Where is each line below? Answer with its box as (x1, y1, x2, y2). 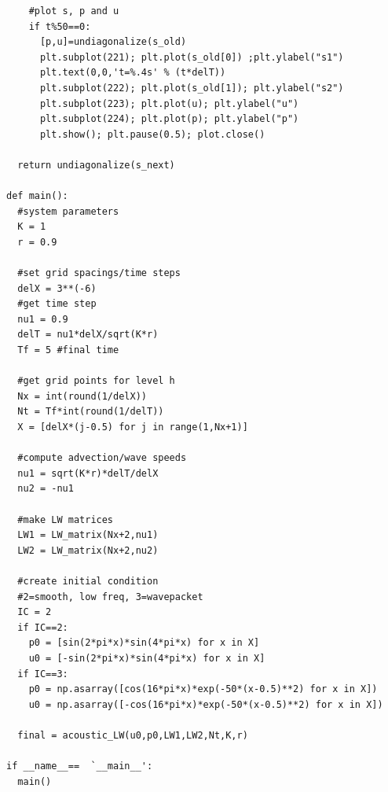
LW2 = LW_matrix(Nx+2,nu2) (17, 544, 159, 556)
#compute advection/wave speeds (17, 452, 187, 464)
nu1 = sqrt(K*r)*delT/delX (17, 467, 159, 479)
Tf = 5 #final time (17, 344, 119, 356)
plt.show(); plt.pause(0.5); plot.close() (39, 128, 265, 140)
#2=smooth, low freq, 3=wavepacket (17, 591, 203, 602)
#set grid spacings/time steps (17, 267, 181, 279)
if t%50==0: (28, 20, 91, 32)
